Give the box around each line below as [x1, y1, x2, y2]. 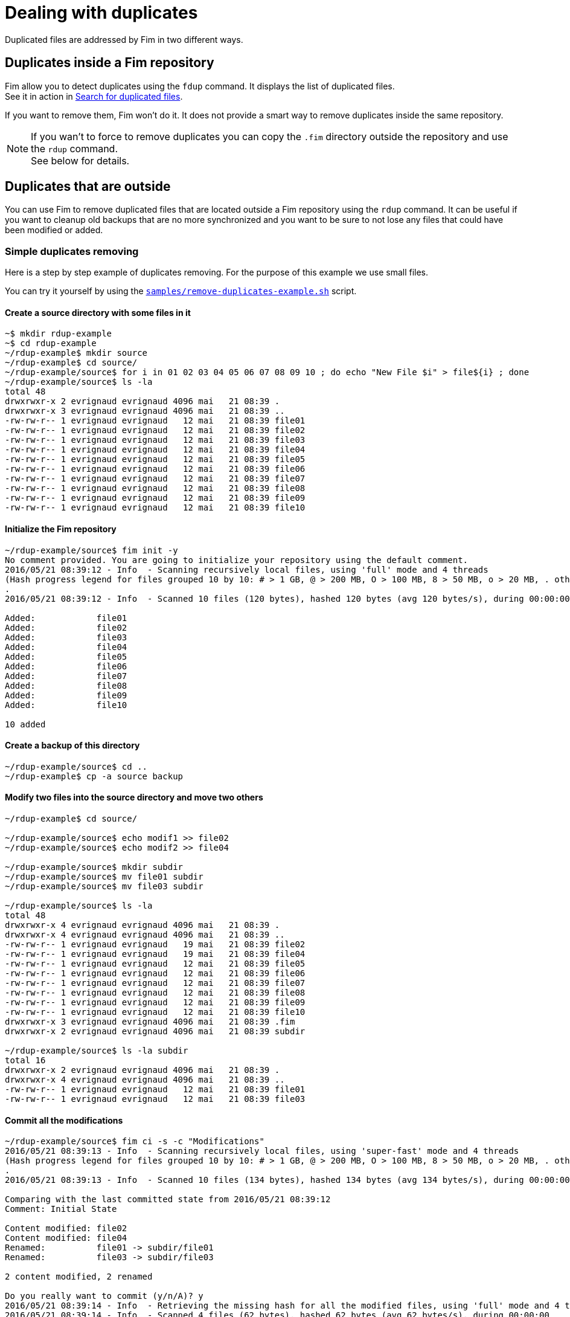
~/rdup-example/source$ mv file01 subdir [5, 872, 203, 882]
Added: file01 [5, 613, 127, 623]
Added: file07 [5, 671, 127, 681]
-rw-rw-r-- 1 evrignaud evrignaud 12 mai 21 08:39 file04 [5, 445, 306, 455]
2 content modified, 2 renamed [5, 1272, 153, 1282]
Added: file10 [5, 700, 127, 710]
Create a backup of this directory [5, 740, 140, 751]
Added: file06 [5, 661, 127, 671]
